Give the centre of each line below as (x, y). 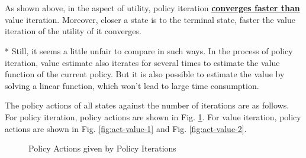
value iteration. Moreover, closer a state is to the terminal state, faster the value (150, 19)
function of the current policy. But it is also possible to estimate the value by (145, 74)
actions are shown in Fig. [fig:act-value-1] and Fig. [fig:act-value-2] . (126, 128)
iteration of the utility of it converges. (73, 31)
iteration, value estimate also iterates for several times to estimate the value (142, 62)
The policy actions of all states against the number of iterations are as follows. (147, 105)
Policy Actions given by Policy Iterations (102, 148)
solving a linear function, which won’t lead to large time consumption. (132, 85)
